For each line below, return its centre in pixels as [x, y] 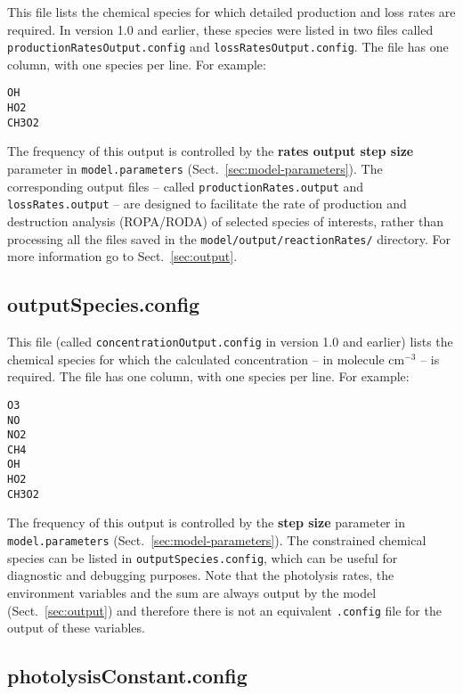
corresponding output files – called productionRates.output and [186, 186]
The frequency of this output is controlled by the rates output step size [211, 151]
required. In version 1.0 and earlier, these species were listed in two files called [220, 29]
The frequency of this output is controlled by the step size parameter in [206, 523]
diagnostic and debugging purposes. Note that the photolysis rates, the [201, 575]
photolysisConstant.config [127, 676]
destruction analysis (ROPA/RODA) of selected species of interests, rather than [225, 220]
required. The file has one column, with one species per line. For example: [208, 376]
